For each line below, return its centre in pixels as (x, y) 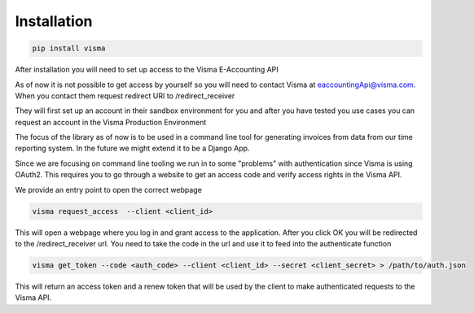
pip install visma (69, 48)
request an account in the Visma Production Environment (111, 122)
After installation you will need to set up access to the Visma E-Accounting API (147, 70)
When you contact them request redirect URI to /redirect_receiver (125, 96)
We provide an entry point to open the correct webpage (109, 189)
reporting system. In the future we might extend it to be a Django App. (132, 148)
